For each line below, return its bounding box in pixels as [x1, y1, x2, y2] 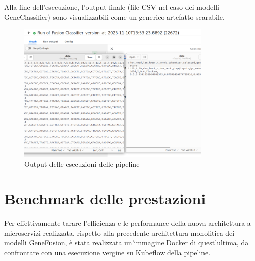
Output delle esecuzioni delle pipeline [24, 159, 140, 169]
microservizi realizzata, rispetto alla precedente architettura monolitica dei [4, 227, 235, 238]
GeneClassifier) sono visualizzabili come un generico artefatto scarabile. [4, 11, 225, 22]
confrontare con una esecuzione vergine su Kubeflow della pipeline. [4, 247, 211, 257]
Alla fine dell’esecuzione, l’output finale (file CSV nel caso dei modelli [4, 2, 219, 12]
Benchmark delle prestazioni [4, 188, 206, 209]
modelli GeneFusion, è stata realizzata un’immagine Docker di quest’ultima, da [4, 237, 249, 248]
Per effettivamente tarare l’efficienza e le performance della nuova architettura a [4, 218, 251, 228]
